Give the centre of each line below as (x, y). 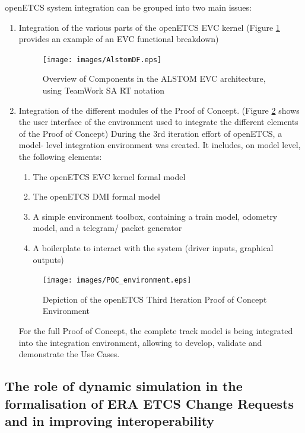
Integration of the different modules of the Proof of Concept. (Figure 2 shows (159, 110)
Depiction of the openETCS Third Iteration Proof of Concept (155, 299)
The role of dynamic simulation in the (124, 386)
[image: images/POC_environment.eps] (117, 280)
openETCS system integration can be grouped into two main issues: (128, 7)
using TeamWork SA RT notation (104, 90)
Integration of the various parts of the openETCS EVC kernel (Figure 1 (149, 27)
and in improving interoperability (110, 420)
